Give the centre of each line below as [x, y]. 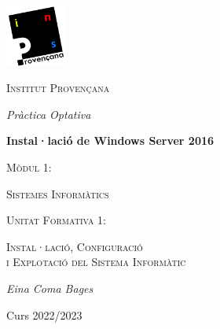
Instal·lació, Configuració [75, 246]
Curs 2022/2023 [44, 314]
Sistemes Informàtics [58, 193]
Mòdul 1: [29, 166]
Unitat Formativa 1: [56, 220]
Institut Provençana [58, 88]
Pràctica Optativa [49, 114]
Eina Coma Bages [50, 288]
